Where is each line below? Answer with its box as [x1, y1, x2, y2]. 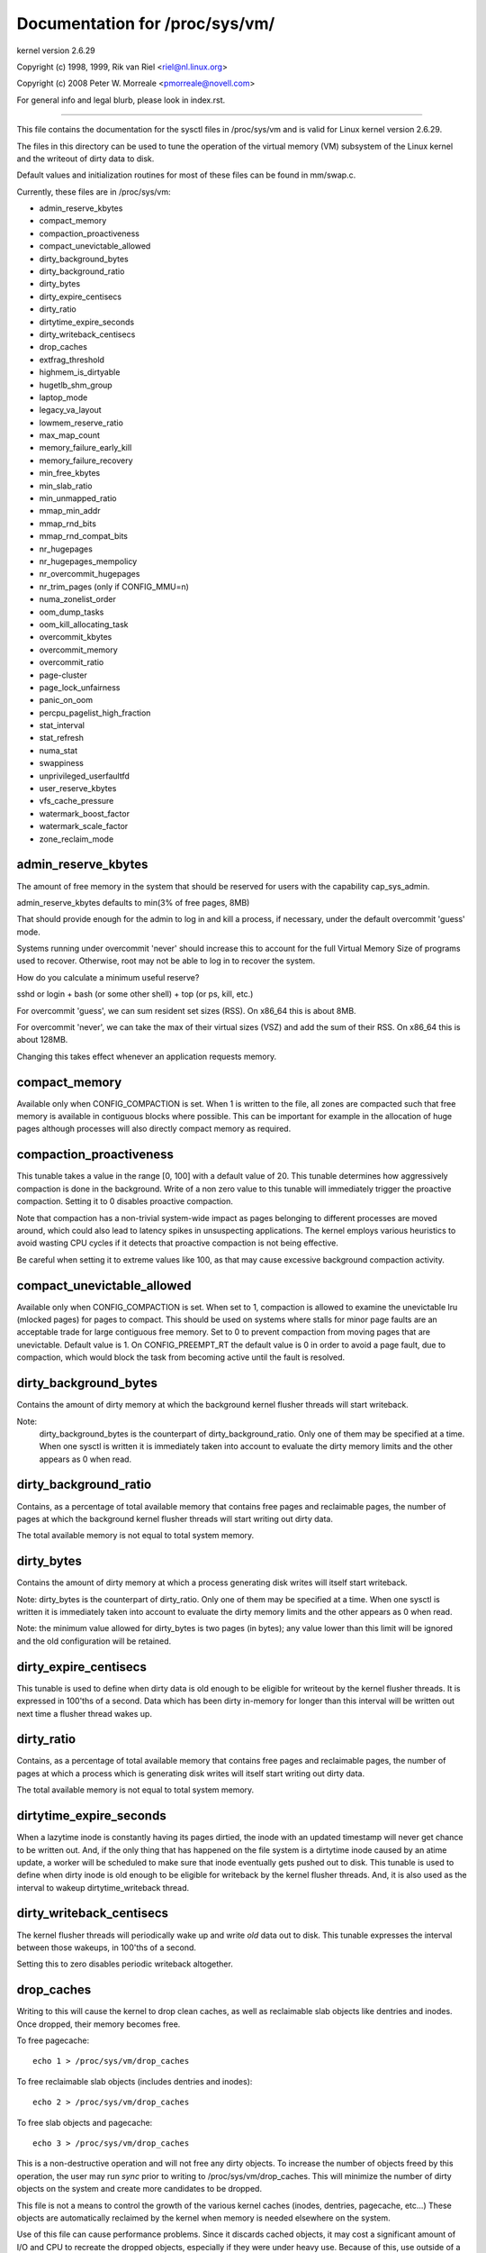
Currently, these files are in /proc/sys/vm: [16, 186, 171, 197]
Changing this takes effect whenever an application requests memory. [16, 1051, 277, 1062]
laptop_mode [39, 392, 88, 403]
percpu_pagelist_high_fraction [39, 707, 151, 718]
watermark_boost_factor [39, 807, 130, 819]
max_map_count [39, 430, 101, 441]
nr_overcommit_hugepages [39, 569, 140, 579]
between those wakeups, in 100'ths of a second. [16, 1942, 197, 1953]
